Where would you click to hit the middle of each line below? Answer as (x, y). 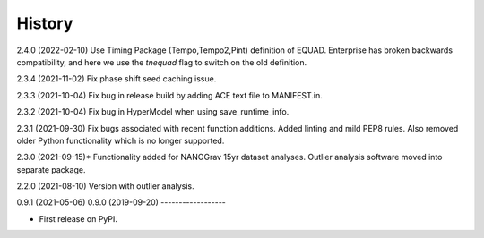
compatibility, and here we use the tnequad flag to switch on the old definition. (162, 62)
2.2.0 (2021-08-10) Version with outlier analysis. (105, 186)
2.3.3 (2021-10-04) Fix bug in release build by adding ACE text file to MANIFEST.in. (169, 95)
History (45, 23)
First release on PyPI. (78, 218)
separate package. (51, 169)
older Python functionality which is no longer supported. (121, 140)
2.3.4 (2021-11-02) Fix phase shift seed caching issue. (117, 79)
